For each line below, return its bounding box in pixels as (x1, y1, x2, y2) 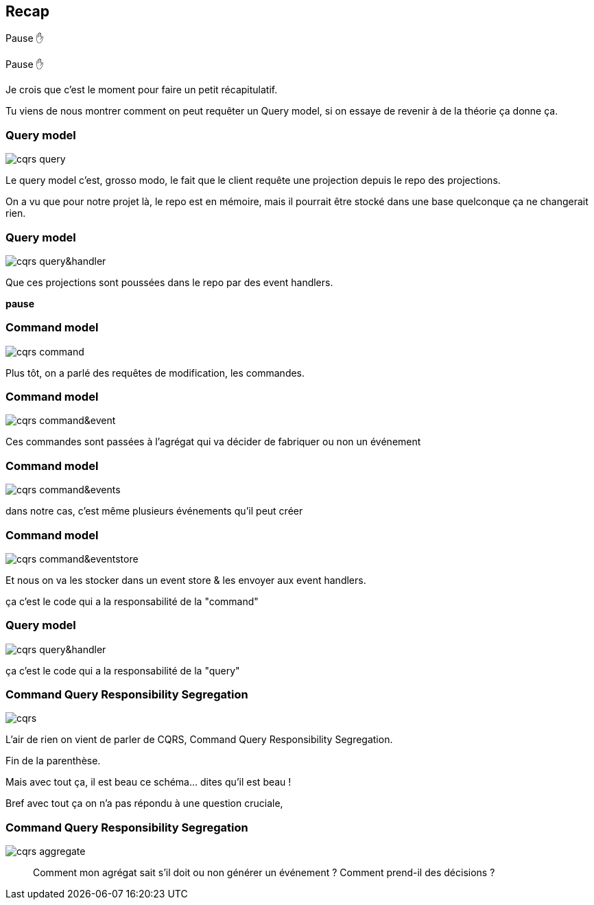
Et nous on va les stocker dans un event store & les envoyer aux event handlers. (5, 574, 366, 586)
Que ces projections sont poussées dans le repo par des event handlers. (5, 276, 333, 288)
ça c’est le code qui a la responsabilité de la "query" (5, 664, 240, 677)
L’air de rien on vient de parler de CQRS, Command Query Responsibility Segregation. (5, 733, 393, 746)
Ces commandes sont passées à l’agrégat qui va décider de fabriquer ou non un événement (5, 436, 421, 448)
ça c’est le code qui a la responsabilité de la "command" (5, 595, 259, 607)
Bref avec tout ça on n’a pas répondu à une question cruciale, (5, 797, 283, 810)
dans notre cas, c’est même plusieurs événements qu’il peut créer (5, 505, 303, 517)
